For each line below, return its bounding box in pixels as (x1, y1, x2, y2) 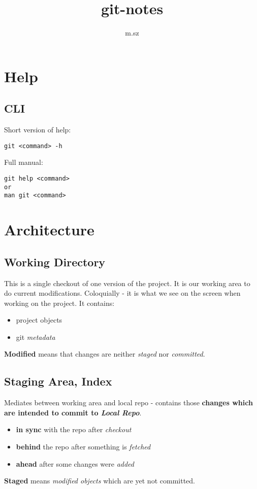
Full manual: (4, 157, 43, 167)
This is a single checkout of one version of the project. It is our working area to (4, 277, 250, 288)
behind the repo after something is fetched (16, 441, 151, 452)
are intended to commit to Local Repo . (4, 407, 142, 417)
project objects (16, 315, 62, 325)
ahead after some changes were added (16, 458, 134, 469)
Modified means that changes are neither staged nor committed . (4, 348, 205, 359)
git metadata (16, 331, 55, 342)
